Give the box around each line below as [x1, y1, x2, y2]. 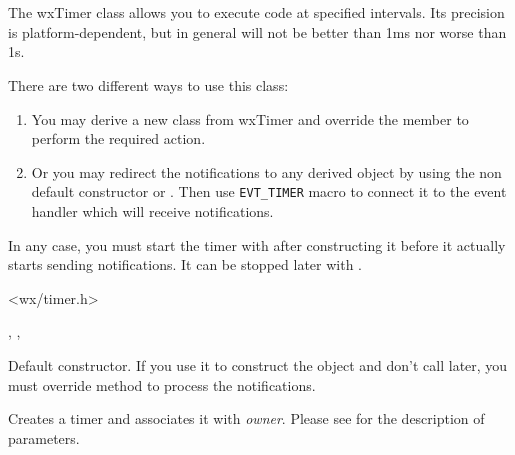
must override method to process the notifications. [8, 374, 316, 395]
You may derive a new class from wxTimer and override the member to [31, 108, 469, 129]
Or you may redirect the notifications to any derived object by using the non [31, 161, 502, 182]
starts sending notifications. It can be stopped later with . [8, 254, 362, 275]
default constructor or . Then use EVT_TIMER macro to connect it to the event [31, 181, 507, 202]
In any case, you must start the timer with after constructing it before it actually [8, 234, 506, 255]
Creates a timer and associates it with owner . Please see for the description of [8, 408, 485, 429]
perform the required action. [31, 128, 206, 149]
